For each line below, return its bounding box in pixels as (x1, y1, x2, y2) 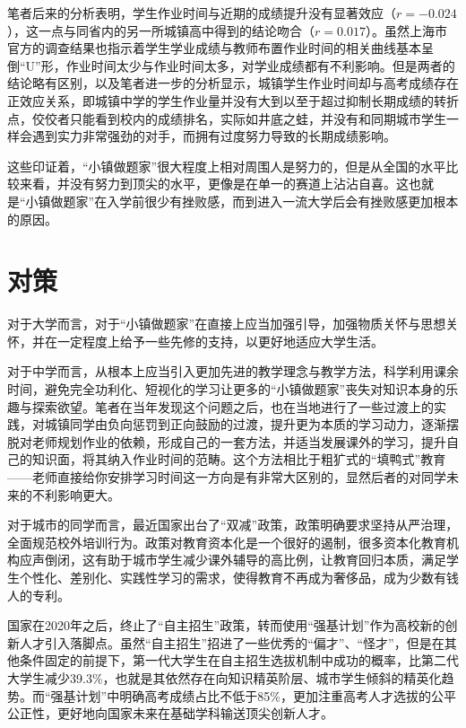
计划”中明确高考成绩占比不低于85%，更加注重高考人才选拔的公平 (75, 686, 456, 705)
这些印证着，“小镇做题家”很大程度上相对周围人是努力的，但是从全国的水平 (7, 156, 446, 175)
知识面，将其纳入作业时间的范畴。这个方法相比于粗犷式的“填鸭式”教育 (31, 450, 446, 469)
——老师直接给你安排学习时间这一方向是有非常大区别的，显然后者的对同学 (7, 468, 446, 486)
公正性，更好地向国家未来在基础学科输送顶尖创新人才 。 (7, 704, 333, 723)
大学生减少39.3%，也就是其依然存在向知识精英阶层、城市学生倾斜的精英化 (7, 668, 442, 687)
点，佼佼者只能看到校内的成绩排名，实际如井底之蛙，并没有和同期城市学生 (7, 109, 446, 127)
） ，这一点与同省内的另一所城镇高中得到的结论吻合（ (7, 21, 315, 39)
